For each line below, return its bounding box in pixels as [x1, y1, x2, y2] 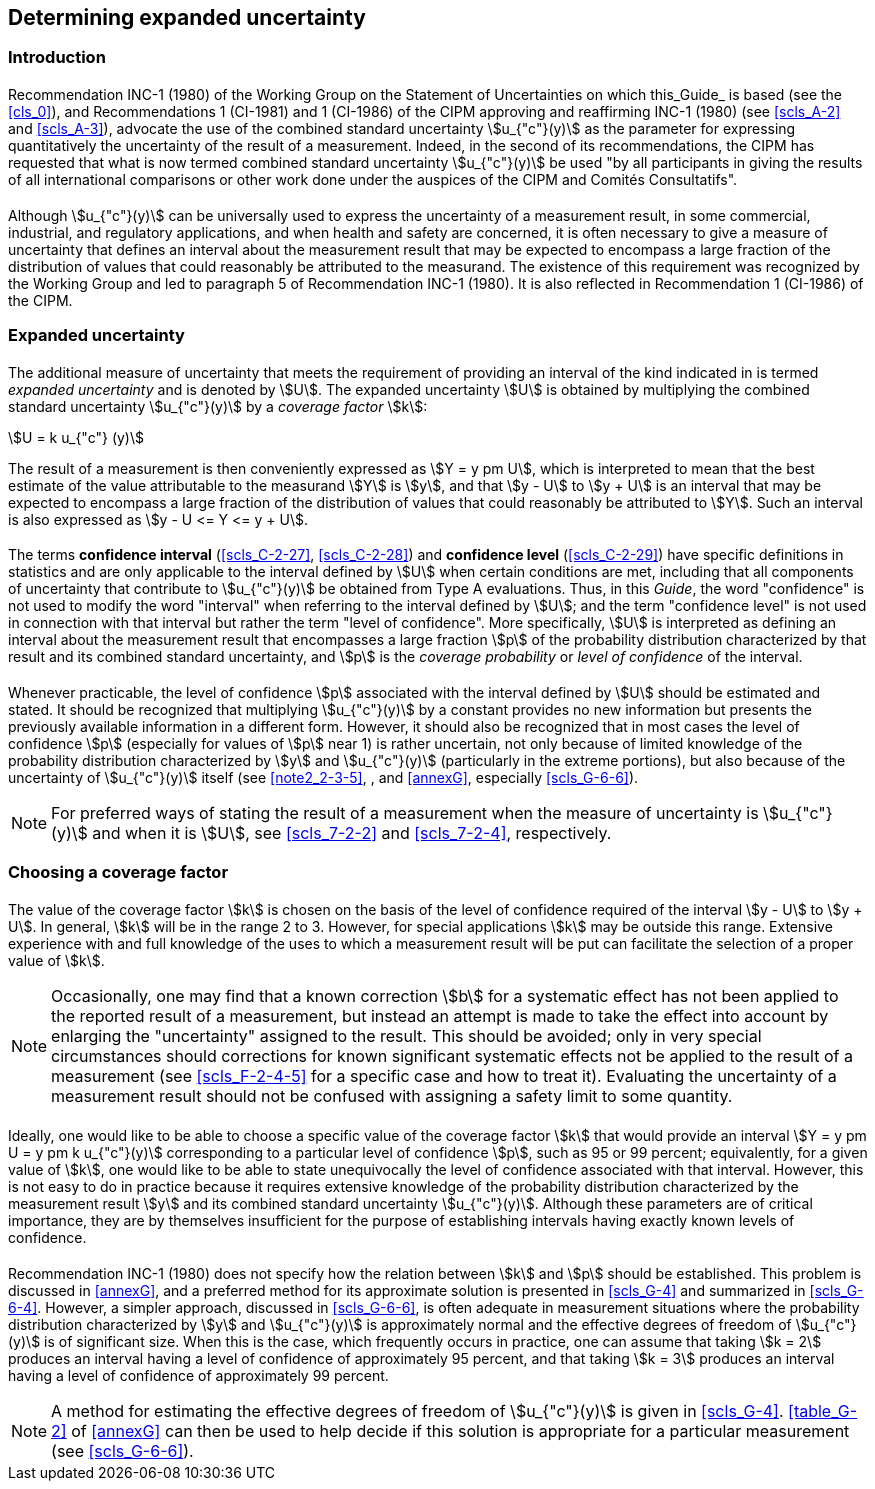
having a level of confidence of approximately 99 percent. [8, 1367, 389, 1385]
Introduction [8, 47, 106, 68]
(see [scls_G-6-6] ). [51, 1441, 194, 1462]
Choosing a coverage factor [8, 862, 229, 883]
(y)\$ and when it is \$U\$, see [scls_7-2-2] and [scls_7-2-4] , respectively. [51, 822, 612, 843]
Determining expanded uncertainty [8, 5, 366, 30]
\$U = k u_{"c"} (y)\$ [8, 428, 145, 446]
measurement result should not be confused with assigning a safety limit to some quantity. [51, 1085, 733, 1106]
